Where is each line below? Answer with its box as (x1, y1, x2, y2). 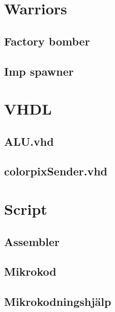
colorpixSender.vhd (4, 163, 108, 179)
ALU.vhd (4, 133, 54, 149)
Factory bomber (4, 33, 90, 49)
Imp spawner (4, 63, 74, 79)
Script (4, 198, 47, 219)
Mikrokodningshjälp (4, 294, 111, 309)
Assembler (4, 233, 60, 249)
